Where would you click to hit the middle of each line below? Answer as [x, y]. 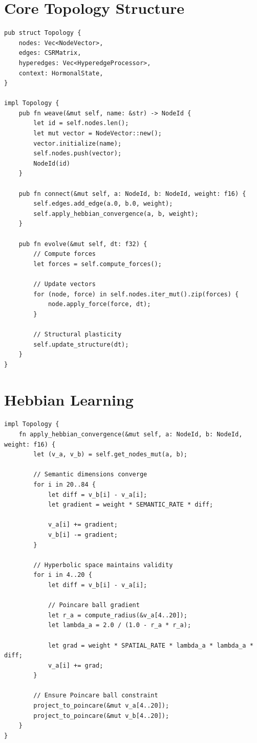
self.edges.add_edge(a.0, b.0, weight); [103, 204]
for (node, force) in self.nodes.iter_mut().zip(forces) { [136, 294]
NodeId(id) [52, 163]
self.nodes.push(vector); [78, 154]
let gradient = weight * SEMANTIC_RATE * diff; [131, 505]
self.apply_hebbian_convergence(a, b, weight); [116, 214]
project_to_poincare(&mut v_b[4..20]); [101, 716]
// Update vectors [65, 284]
